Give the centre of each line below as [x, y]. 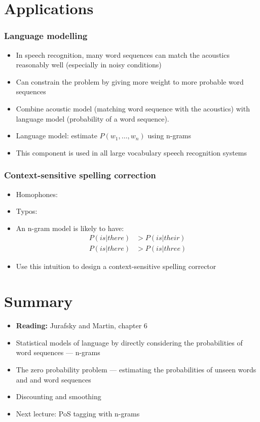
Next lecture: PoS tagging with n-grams [78, 413]
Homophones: [37, 194]
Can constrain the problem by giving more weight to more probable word [130, 81]
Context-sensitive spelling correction [80, 175]
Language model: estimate [57, 136]
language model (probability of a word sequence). [92, 118]
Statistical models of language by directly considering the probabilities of [129, 342]
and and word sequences [53, 379]
